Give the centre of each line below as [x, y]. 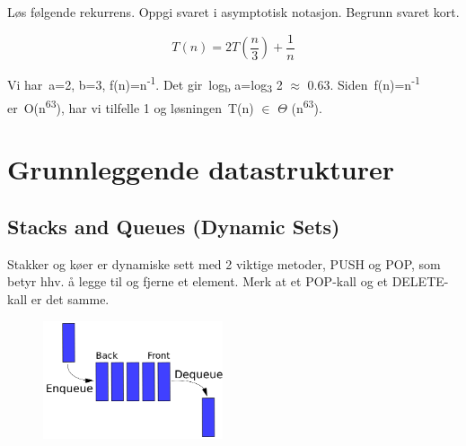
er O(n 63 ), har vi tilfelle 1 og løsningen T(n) [131, 106]
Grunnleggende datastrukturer [201, 169]
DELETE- [420, 281]
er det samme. [70, 298]
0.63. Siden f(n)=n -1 [364, 83]
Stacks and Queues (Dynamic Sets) [174, 226]
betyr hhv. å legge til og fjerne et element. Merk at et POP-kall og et [198, 281]
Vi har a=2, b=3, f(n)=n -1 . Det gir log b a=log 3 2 [145, 84]
